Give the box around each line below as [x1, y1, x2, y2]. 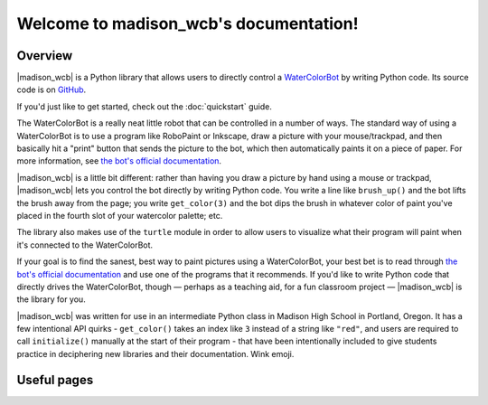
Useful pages [16, 372, 94, 388]
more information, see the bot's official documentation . [16, 155, 221, 166]
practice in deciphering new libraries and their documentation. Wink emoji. [16, 348, 295, 359]
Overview [16, 48, 73, 63]
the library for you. [16, 294, 86, 305]
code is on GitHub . [16, 84, 87, 95]
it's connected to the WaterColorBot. [16, 240, 154, 250]
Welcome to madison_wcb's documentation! [16, 14, 359, 33]
